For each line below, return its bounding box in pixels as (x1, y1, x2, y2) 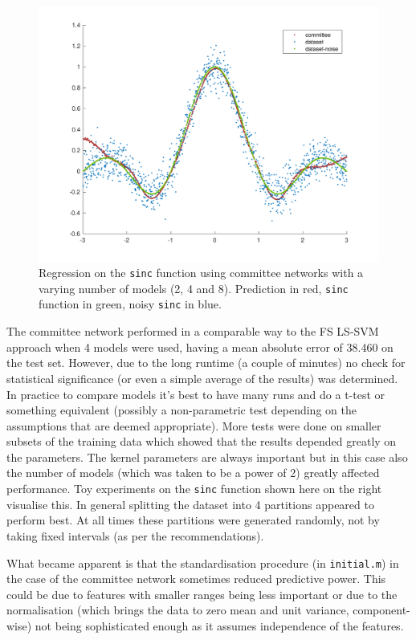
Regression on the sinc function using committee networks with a (39, 264, 364, 281)
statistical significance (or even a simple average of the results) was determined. (6, 369, 398, 386)
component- (353, 601, 410, 618)
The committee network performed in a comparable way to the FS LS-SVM (6, 323, 379, 340)
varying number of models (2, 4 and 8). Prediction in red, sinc (39, 279, 349, 296)
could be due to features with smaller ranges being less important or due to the (6, 585, 398, 602)
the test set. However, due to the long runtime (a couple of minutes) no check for (6, 354, 406, 371)
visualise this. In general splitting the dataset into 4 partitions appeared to (6, 495, 374, 512)
